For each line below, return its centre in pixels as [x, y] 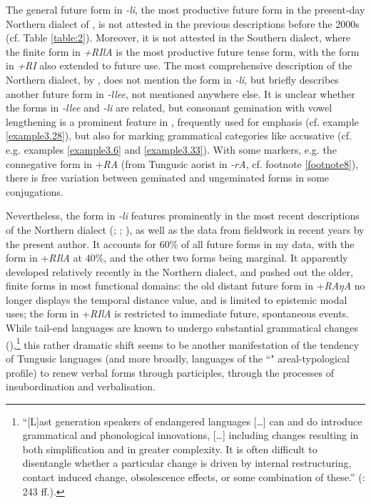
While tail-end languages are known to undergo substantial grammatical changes [182, 328]
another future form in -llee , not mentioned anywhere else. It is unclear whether [181, 93]
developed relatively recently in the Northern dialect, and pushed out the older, [179, 271]
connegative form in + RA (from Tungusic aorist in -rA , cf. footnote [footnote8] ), [182, 163]
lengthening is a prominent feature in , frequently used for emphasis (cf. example [182, 121]
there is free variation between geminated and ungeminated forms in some [168, 178]
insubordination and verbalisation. [81, 386]
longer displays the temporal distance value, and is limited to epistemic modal [177, 299]
